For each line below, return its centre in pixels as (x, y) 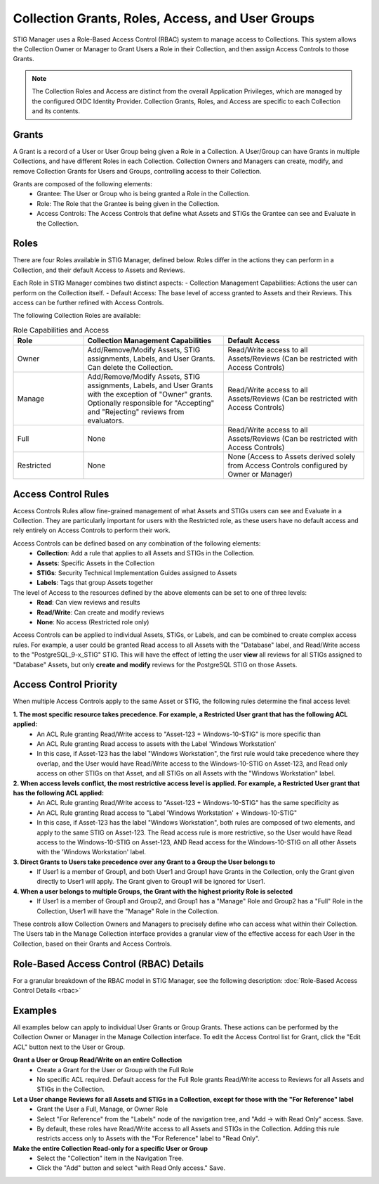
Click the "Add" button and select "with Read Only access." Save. (131, 1168)
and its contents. (56, 111)
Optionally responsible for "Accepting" (151, 403)
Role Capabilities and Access (61, 330)
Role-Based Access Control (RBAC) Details (108, 964)
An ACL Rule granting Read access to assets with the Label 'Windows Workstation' (157, 744)
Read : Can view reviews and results (88, 603)
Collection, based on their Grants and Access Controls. (92, 944)
